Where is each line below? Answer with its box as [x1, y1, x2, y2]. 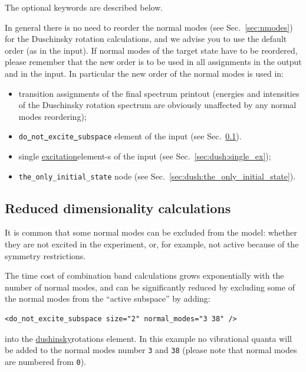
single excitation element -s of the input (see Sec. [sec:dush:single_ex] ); [18, 150, 271, 162]
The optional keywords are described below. [5, 1, 163, 13]
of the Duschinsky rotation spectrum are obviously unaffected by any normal [18, 99, 297, 111]
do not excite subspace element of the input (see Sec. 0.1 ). [18, 130, 242, 142]
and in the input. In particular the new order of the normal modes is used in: [5, 67, 284, 79]
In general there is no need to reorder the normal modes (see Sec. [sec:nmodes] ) [5, 21, 293, 33]
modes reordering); [18, 110, 87, 122]
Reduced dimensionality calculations [5, 198, 231, 217]
